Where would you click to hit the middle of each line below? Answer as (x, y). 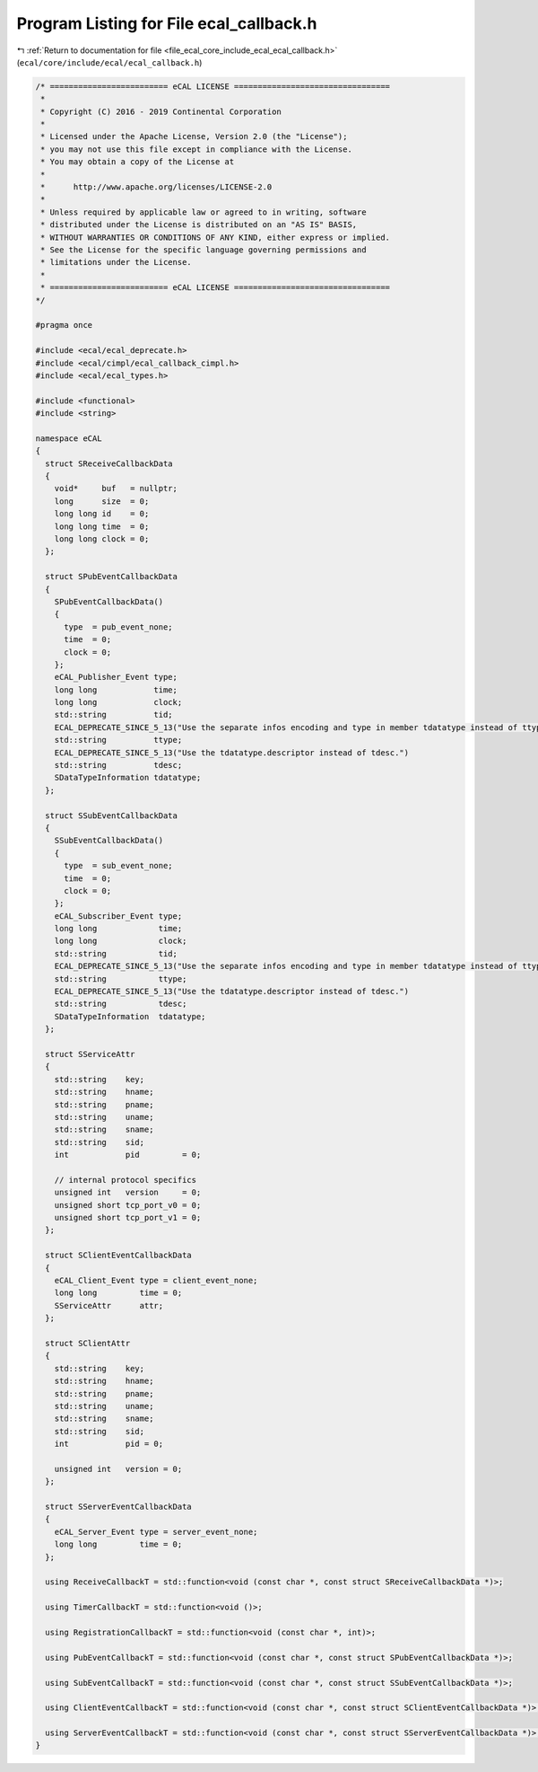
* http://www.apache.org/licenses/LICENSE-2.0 (156, 187)
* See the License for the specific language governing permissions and (204, 250)
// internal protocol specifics (126, 1180)
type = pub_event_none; (119, 627)
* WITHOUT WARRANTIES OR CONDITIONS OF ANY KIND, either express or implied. (215, 237)
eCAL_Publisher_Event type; (116, 677)
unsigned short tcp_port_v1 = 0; (128, 1218)
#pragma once (64, 325)
